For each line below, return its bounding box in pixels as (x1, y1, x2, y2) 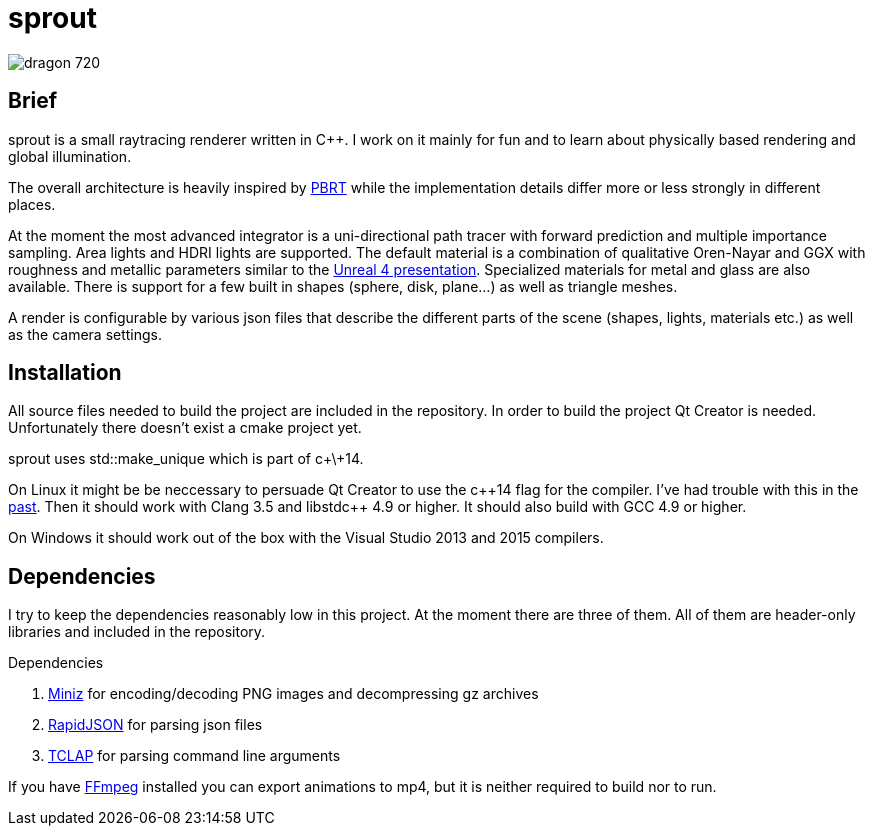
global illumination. (8, 147, 132, 165)
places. (8, 195, 56, 213)
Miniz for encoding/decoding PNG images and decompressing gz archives (48, 685, 539, 703)
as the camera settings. (8, 325, 163, 343)
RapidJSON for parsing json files (48, 716, 263, 734)
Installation (8, 360, 122, 386)
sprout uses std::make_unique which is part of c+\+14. (8, 450, 364, 468)
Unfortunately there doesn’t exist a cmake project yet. (8, 419, 362, 437)
